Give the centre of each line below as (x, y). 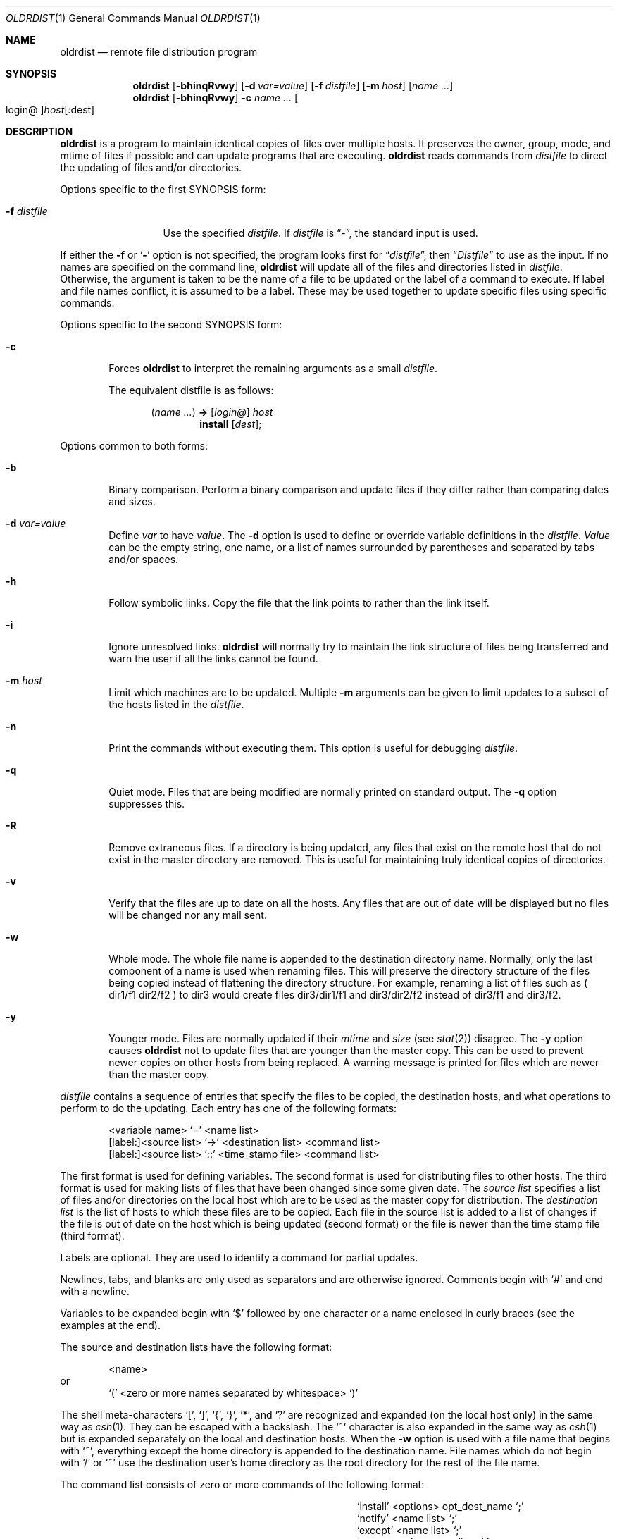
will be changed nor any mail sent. (188, 915)
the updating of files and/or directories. (151, 167)
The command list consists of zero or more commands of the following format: (242, 1484)
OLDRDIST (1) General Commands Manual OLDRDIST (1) (133, 18)
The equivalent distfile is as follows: (191, 390)
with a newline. (95, 1291)
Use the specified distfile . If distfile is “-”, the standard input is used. (320, 233)
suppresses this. (147, 804)
